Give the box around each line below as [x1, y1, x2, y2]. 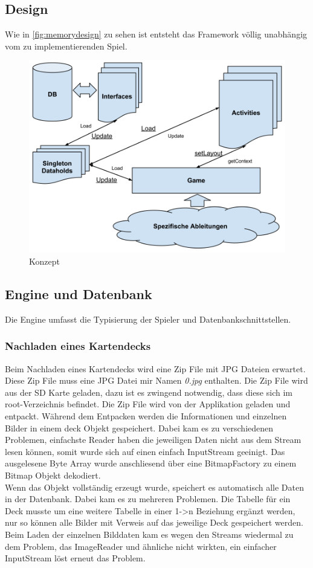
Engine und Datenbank [5, 284, 152, 303]
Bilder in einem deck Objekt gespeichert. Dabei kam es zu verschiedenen [5, 421, 274, 434]
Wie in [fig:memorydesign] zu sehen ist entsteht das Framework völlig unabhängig [5, 28, 308, 40]
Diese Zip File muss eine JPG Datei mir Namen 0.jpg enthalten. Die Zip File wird [5, 374, 308, 387]
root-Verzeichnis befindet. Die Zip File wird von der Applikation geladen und [5, 398, 291, 410]
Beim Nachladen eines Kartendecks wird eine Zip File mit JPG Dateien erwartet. [5, 362, 306, 375]
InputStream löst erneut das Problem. [5, 552, 146, 564]
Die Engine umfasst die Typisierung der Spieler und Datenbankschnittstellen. [5, 312, 291, 325]
